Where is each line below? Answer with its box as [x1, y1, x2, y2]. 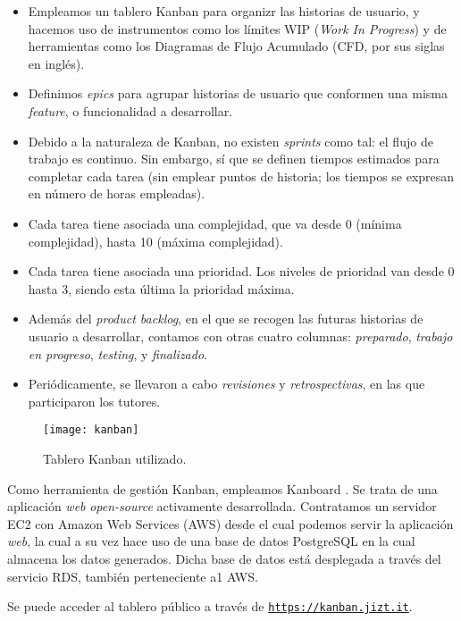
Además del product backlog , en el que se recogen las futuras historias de [28, 309, 423, 328]
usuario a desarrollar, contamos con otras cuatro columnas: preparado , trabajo [28, 326, 453, 345]
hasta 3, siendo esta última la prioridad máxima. [28, 279, 295, 298]
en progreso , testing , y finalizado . [28, 344, 207, 363]
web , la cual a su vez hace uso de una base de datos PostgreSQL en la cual [7, 532, 415, 550]
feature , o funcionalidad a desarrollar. [28, 101, 233, 120]
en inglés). [28, 54, 85, 72]
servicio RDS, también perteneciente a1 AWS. [7, 566, 258, 585]
